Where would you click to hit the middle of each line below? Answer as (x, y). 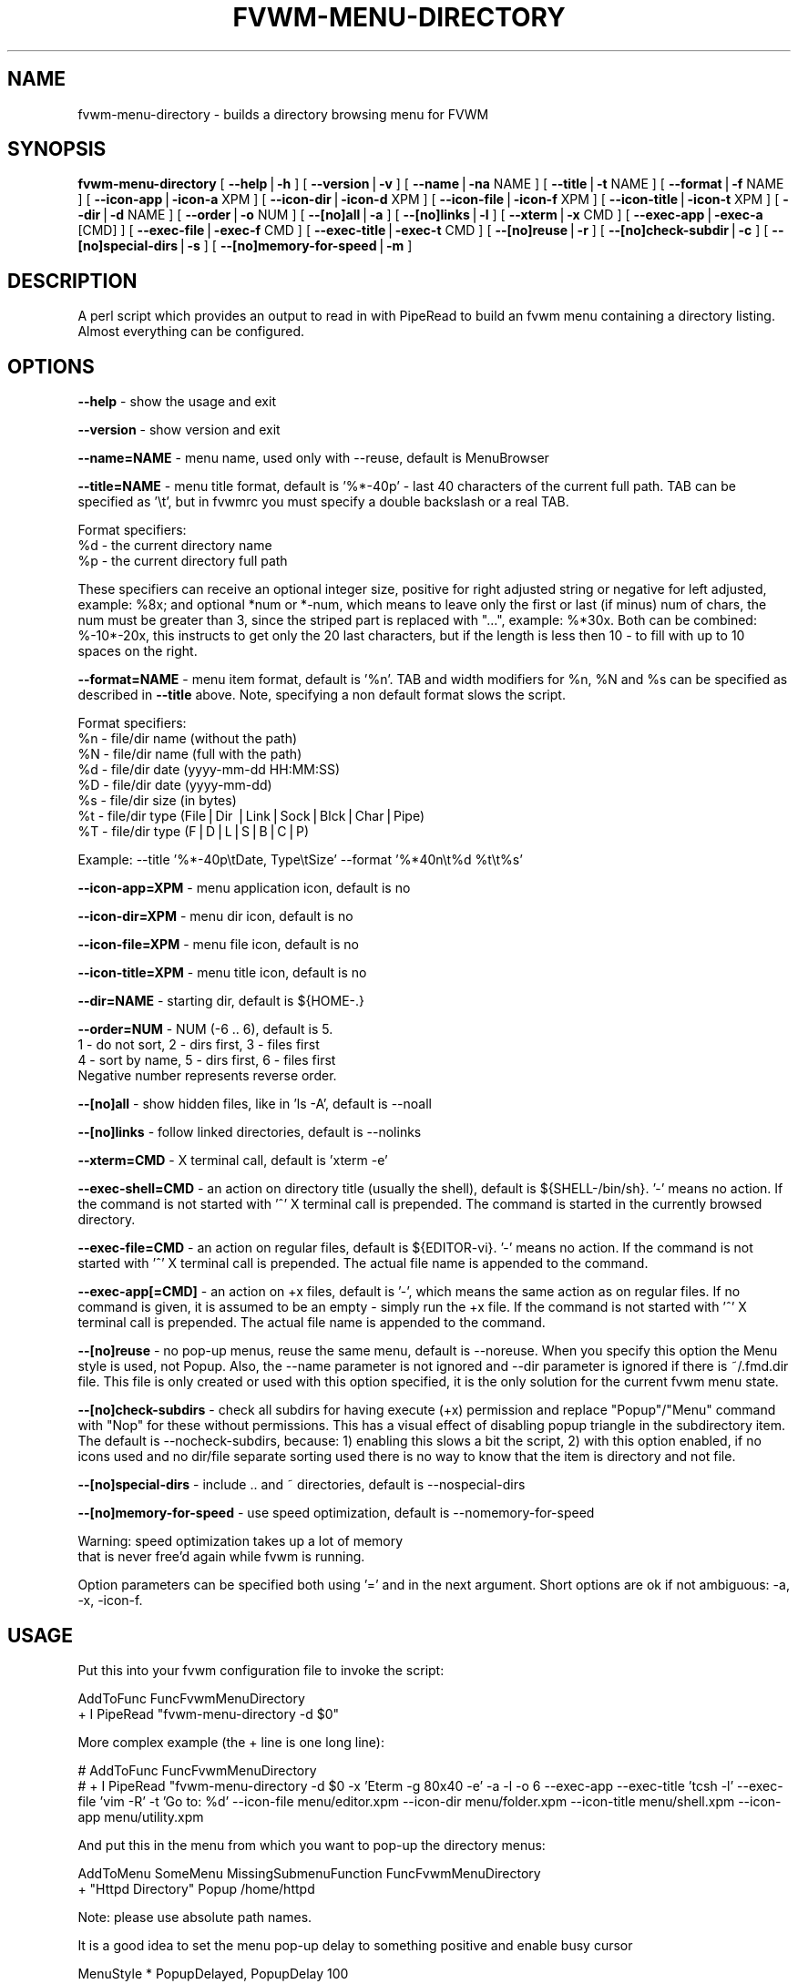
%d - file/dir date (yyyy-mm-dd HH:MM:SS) (209, 770)
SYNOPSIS (57, 149)
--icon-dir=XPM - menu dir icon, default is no (215, 916)
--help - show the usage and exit (177, 402)
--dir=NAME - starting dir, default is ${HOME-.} (221, 1001)
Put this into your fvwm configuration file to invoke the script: (261, 1670)
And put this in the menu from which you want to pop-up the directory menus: (312, 1845)
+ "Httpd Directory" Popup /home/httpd (196, 1888)
